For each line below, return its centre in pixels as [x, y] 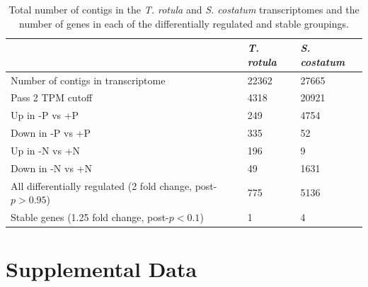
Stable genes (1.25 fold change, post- [90, 217]
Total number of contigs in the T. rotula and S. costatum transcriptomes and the [184, 9]
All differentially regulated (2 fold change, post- [114, 185]
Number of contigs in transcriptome [88, 80]
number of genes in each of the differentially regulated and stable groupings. [184, 23]
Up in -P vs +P [45, 115]
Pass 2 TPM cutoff [52, 97]
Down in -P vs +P [51, 133]
